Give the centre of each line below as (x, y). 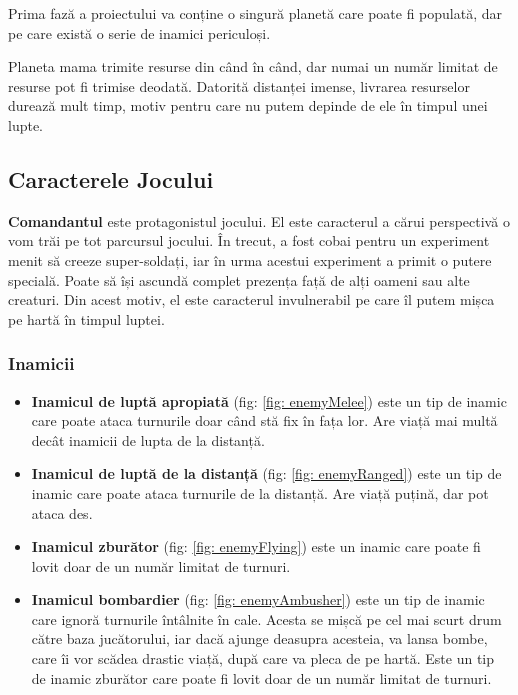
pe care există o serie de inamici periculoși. (139, 32)
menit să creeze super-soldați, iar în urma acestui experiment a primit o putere (250, 259)
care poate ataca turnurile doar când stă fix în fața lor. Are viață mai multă (264, 420)
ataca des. (62, 512)
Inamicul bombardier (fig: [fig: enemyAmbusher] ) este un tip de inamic (258, 599)
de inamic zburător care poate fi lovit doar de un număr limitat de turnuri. (261, 677)
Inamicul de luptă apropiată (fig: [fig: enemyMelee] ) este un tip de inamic (269, 400)
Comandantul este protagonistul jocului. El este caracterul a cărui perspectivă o (259, 220)
